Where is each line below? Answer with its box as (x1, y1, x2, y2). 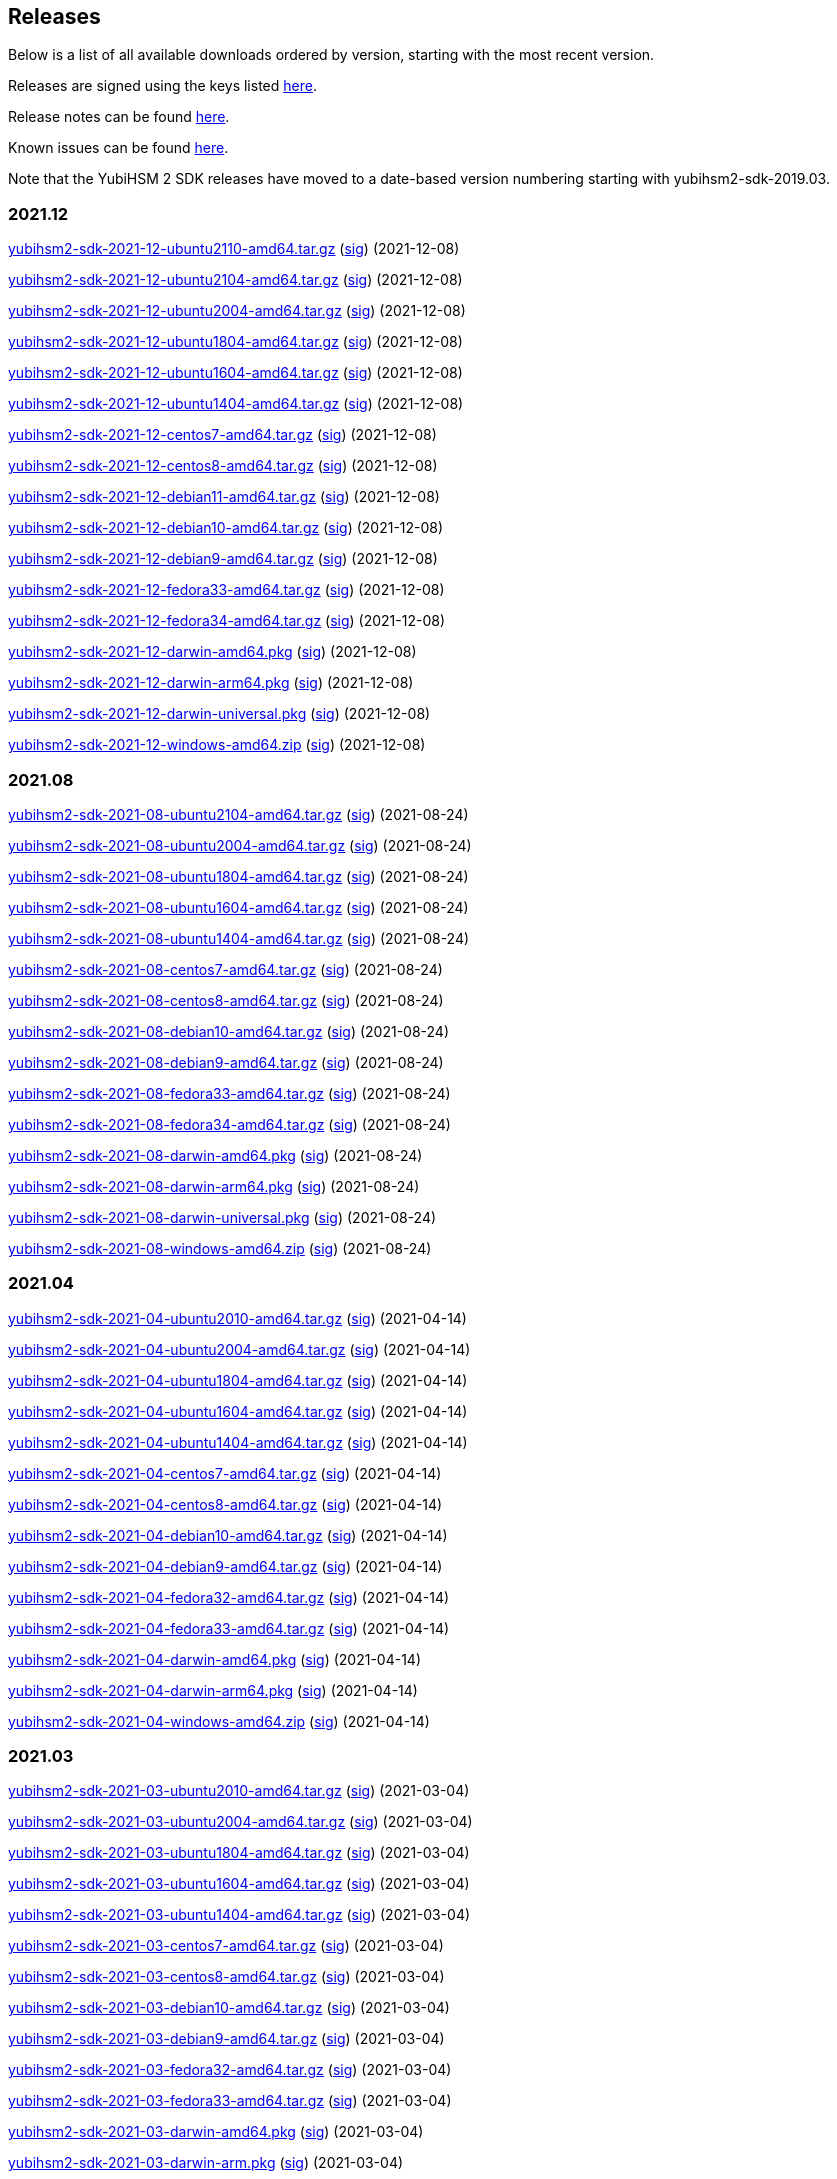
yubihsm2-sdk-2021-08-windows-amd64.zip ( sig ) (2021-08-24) (8, 1239, 432, 1257)
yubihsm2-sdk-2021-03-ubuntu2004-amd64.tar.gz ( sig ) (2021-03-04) (8, 1813, 473, 1831)
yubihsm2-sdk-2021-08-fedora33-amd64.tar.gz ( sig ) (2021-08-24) (8, 1084, 451, 1102)
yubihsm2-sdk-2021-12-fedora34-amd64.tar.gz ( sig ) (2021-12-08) (8, 612, 446, 630)
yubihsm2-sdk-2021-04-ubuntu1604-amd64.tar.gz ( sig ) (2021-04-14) (8, 1402, 468, 1420)
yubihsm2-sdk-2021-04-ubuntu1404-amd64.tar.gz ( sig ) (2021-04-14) (8, 1433, 468, 1451)
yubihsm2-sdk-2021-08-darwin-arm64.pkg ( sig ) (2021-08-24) (8, 1177, 420, 1195)
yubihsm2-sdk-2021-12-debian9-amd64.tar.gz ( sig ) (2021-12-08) (8, 550, 438, 568)
